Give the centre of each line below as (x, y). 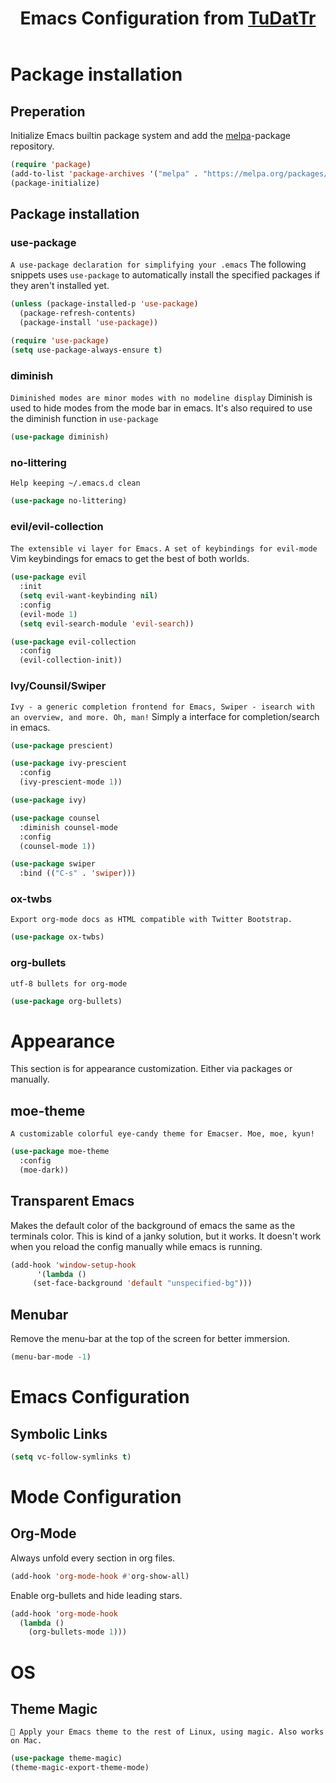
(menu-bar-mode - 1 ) (51, 1357)
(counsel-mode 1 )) (58, 846)
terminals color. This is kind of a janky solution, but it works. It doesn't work (166, 1236)
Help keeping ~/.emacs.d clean (75, 483)
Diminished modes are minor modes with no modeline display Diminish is (161, 397)
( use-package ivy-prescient (69, 763)
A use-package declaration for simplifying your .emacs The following (158, 264)
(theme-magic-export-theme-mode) (80, 1768)
